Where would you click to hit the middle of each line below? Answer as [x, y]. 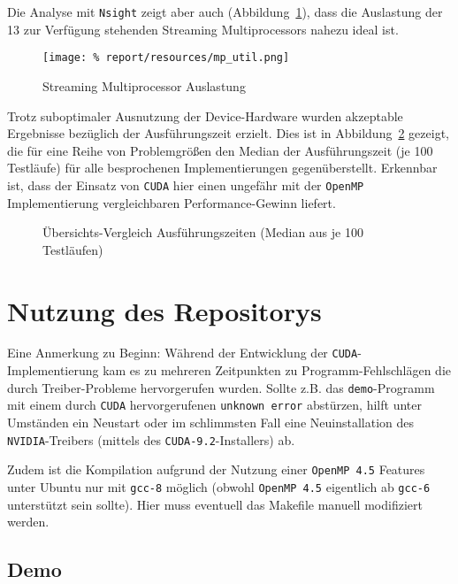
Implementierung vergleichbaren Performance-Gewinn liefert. [172, 202]
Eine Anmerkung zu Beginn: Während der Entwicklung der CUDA [183, 353]
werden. [28, 522]
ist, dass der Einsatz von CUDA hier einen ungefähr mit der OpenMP [186, 184]
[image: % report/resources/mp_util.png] [166, 58]
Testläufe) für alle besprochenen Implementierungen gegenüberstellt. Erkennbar [222, 168]
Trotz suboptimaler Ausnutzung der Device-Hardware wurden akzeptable [205, 115]
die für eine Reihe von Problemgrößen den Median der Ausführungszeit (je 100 [220, 150]
